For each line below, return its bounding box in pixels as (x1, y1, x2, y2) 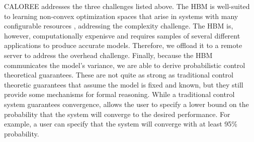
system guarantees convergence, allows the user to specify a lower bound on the (4, 98, 249, 109)
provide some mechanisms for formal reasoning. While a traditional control (4, 89, 235, 99)
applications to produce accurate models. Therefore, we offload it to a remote (4, 40, 242, 50)
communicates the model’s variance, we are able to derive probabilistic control (4, 59, 245, 70)
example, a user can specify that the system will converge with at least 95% (4, 118, 237, 129)
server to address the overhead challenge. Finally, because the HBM (4, 49, 213, 60)
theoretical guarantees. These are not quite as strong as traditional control (4, 69, 233, 80)
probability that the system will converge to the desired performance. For (4, 108, 230, 119)
